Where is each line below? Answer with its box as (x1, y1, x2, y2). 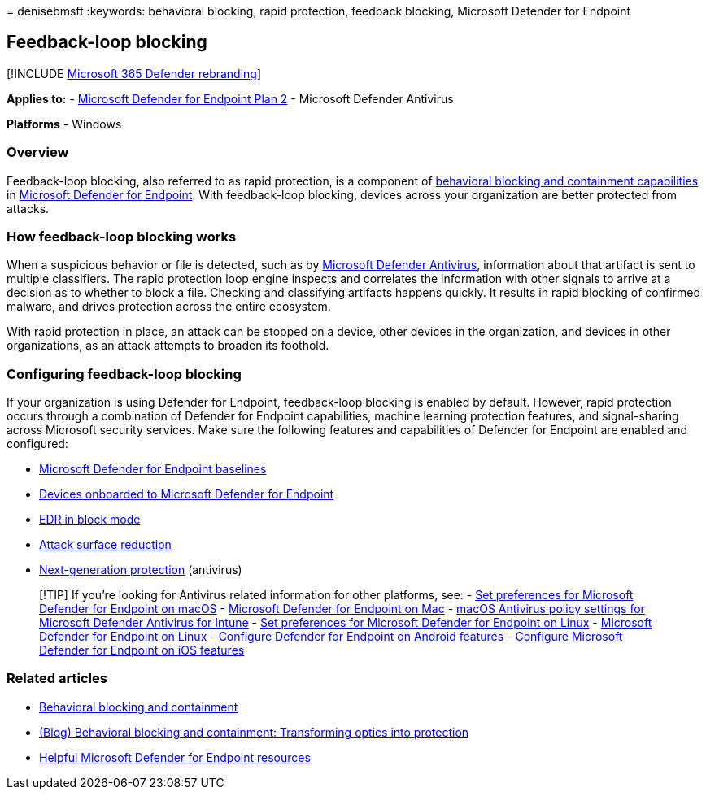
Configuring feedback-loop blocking (7, 365, 242, 382)
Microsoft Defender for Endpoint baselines (39, 462, 267, 476)
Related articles (7, 670, 107, 687)
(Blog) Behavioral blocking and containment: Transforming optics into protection (39, 724, 469, 739)
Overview (7, 144, 69, 161)
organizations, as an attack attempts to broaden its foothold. (7, 338, 329, 353)
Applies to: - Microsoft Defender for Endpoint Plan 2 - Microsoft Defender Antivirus (7, 91, 454, 106)
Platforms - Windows (7, 116, 122, 131)
